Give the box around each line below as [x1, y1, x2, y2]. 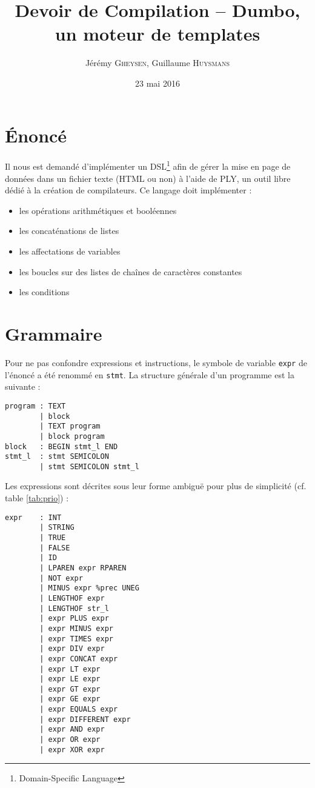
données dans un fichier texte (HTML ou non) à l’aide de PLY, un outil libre [5, 172, 291, 184]
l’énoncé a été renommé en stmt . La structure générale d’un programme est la [5, 368, 294, 381]
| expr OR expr [39, 735, 101, 744]
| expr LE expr [39, 675, 101, 684]
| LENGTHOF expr [39, 593, 105, 603]
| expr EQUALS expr [39, 705, 118, 714]
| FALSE [39, 543, 70, 552]
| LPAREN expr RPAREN [39, 563, 127, 572]
